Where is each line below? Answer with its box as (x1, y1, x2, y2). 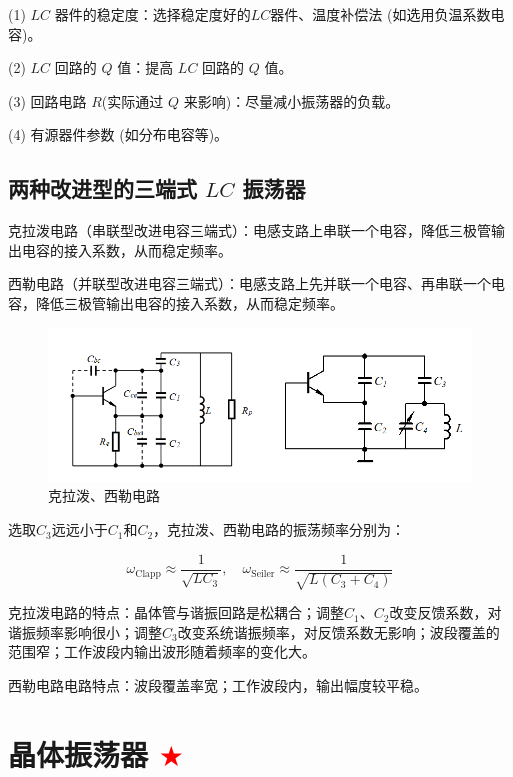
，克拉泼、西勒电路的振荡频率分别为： (153, 519, 406, 540)
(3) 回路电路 (8, 90, 87, 111)
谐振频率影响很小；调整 (8, 621, 162, 642)
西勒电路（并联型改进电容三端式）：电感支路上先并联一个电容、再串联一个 (8, 273, 491, 294)
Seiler (251, 568, 275, 579)
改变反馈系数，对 (389, 602, 502, 623)
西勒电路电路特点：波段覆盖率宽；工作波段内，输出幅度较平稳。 (8, 674, 428, 695)
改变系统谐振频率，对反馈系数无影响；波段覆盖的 (177, 621, 500, 642)
